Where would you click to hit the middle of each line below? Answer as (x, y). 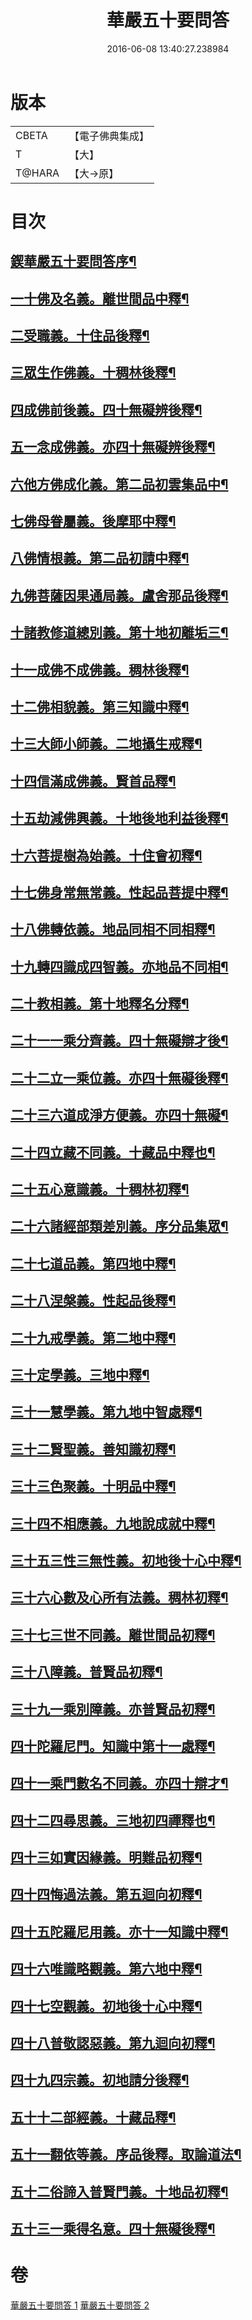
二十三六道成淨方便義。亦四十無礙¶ (119, 1115)
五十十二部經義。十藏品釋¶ (93, 2117)
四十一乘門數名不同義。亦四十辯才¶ (119, 1783)
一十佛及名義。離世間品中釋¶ (100, 298)
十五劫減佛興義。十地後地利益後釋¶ (119, 818)
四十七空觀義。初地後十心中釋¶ (106, 2006)
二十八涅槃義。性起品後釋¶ (93, 1301)
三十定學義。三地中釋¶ (80, 1374)
